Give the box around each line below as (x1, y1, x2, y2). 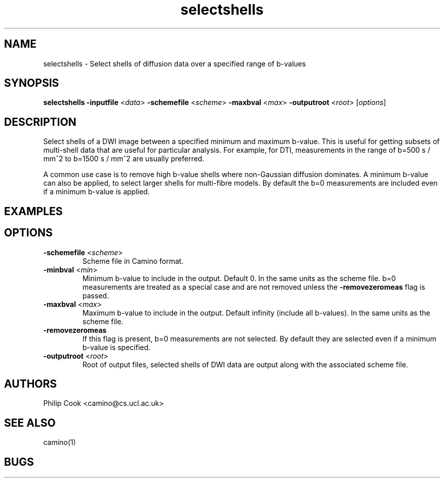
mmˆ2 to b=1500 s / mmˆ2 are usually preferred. (43, 154, 204, 163)
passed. (82, 291, 109, 300)
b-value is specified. (82, 342, 151, 352)
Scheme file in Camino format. (82, 256, 183, 265)
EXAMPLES (4, 204, 63, 218)
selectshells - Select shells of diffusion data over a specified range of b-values (43, 59, 306, 68)
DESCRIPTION (4, 115, 77, 128)
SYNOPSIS (4, 77, 59, 90)
